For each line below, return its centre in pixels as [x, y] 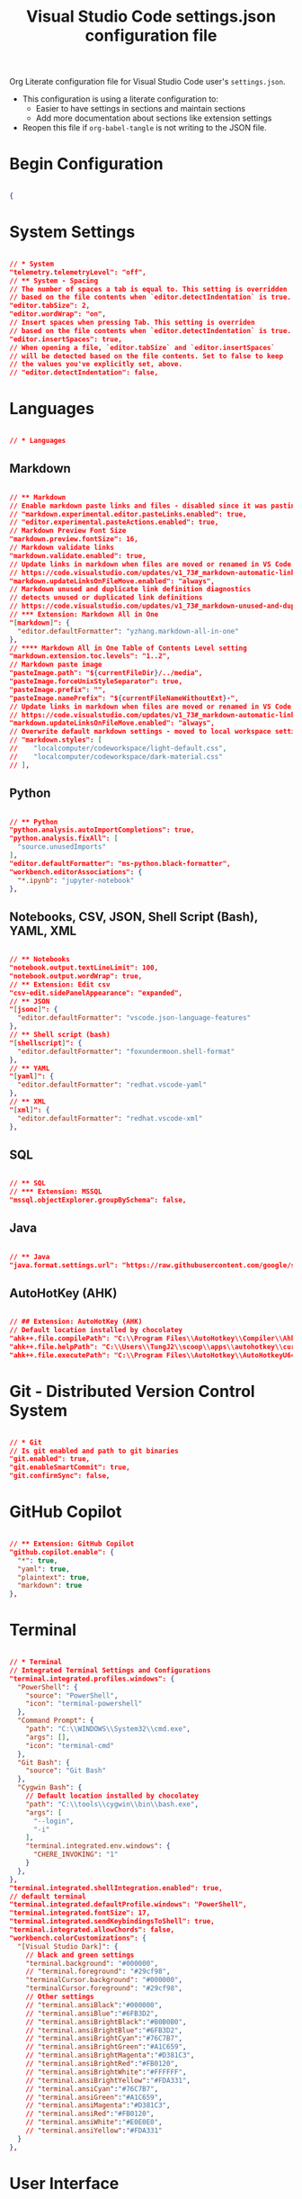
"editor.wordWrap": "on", [58, 314]
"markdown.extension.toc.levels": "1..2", [90, 656]
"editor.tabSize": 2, [50, 306]
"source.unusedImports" [62, 847]
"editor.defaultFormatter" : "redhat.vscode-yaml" [112, 1085]
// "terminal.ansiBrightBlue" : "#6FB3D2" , [104, 2030]
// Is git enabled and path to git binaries [94, 1451]
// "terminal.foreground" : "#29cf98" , [98, 1972]
